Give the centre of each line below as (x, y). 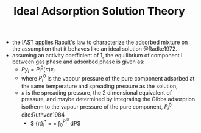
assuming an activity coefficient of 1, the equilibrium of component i (97, 56)
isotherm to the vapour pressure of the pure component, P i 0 (96, 107)
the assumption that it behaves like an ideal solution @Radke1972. (95, 49)
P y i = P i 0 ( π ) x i (38, 70)
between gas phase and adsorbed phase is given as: (78, 62)
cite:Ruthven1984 (43, 115)
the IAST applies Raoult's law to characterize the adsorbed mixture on (100, 42)
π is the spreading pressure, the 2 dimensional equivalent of (97, 93)
